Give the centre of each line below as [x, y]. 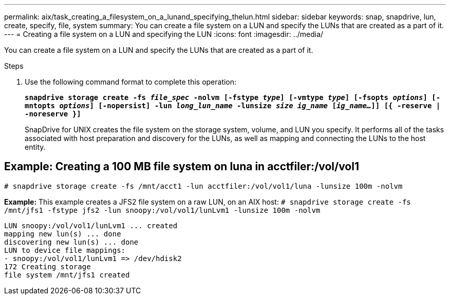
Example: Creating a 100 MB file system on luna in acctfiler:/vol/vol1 [182, 167]
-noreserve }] [53, 114]
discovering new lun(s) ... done [71, 242]
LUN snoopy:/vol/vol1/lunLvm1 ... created [91, 225]
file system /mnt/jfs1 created [67, 275]
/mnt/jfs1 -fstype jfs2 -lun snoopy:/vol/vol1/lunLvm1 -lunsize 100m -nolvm [162, 210]
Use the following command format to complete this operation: [131, 82]
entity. [35, 147]
